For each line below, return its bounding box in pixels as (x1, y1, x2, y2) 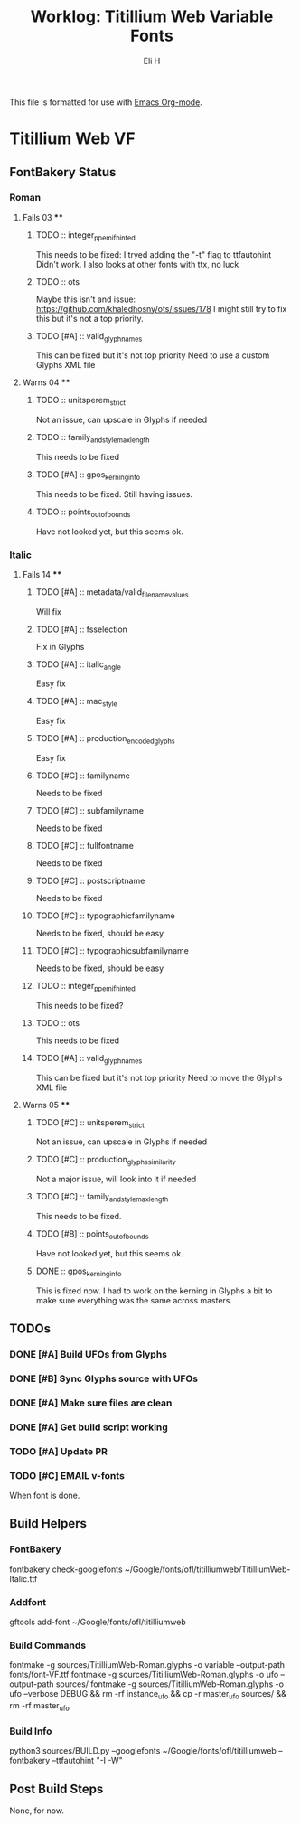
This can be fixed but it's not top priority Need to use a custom (35, 350, 270, 361)
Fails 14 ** (22, 569, 62, 579)
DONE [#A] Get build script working (9, 1421, 169, 1434)
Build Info (9, 1725, 52, 1737)
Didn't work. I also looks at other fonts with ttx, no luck (35, 259, 239, 269)
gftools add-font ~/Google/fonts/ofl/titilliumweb (9, 1616, 187, 1627)
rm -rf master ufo (9, 1700, 70, 1713)
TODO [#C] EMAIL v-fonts (9, 1469, 125, 1482)
